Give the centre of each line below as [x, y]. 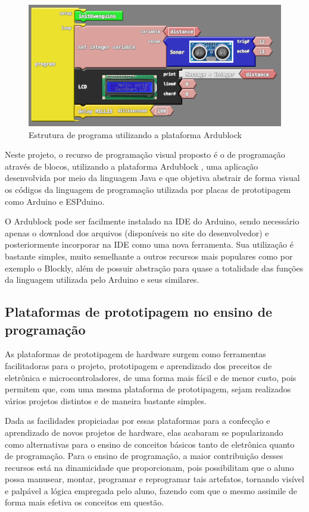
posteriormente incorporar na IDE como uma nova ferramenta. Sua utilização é [149, 244]
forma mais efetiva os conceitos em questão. [85, 502]
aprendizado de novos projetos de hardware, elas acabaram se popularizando [144, 432]
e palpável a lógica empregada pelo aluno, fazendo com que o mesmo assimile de [151, 490]
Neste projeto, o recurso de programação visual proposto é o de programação [145, 154]
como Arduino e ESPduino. [55, 201]
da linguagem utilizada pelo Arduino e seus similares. [102, 280]
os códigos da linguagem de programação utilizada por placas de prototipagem [148, 190]
